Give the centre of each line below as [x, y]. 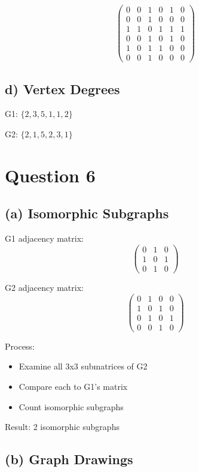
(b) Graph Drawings [69, 459]
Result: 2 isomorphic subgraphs [62, 427]
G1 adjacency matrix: [44, 238]
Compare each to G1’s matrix [73, 386]
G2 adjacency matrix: [44, 287]
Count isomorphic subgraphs [71, 406]
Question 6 [50, 175]
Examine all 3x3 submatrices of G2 [83, 366]
